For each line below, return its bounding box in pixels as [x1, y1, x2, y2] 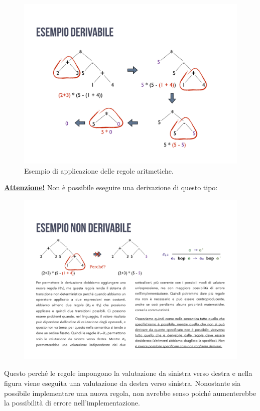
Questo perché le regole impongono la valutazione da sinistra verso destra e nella [4, 368, 252, 378]
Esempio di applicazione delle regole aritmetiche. [24, 165, 174, 176]
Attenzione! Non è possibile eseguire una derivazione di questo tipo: [4, 182, 218, 193]
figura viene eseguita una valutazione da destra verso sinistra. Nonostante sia [4, 377, 241, 388]
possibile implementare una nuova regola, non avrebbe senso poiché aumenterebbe [4, 387, 256, 398]
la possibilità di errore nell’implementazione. [4, 397, 140, 408]
